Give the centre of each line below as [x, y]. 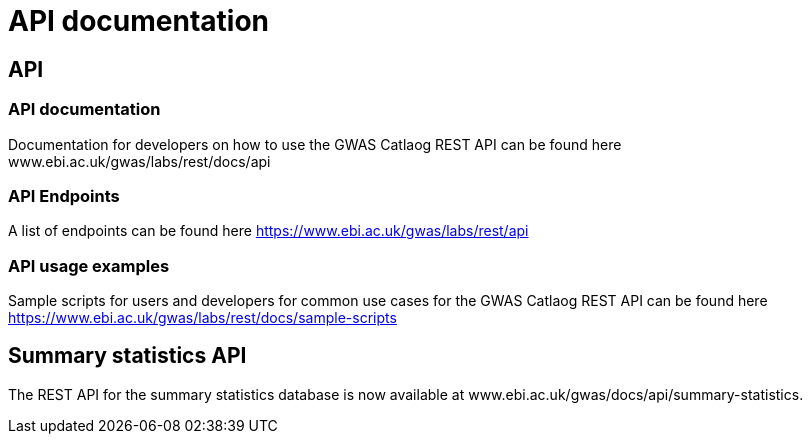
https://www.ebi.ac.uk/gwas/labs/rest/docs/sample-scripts [202, 318]
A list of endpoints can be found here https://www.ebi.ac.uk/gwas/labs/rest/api [268, 231]
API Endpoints [64, 195]
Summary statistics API [127, 356]
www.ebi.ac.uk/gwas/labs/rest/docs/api [139, 161]
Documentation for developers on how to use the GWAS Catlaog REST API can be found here [315, 144]
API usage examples [89, 265]
